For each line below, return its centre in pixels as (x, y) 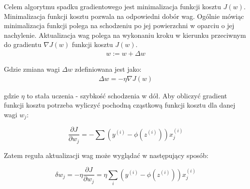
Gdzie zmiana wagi (32, 69)
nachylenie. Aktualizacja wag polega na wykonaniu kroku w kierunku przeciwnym (125, 35)
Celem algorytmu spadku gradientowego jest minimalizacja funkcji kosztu (113, 6)
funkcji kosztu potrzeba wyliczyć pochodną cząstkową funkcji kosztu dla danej (120, 105)
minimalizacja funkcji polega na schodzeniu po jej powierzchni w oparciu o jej (119, 25)
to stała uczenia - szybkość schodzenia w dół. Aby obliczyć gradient (127, 95)
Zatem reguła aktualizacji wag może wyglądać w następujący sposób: (106, 155)
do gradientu (23, 44)
